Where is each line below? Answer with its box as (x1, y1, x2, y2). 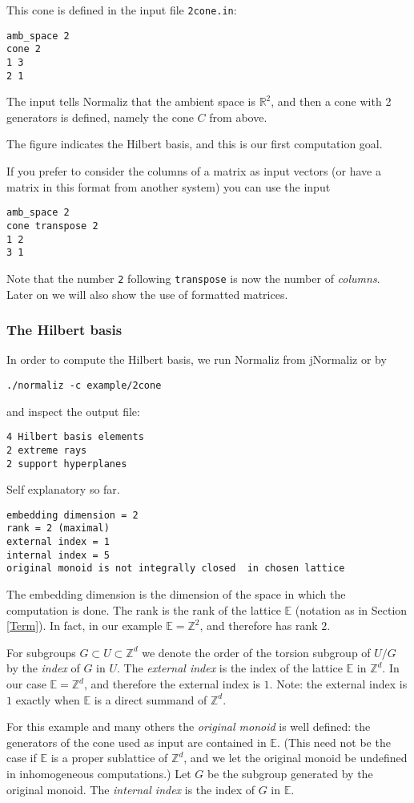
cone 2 (6, 43, 41, 55)
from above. (209, 108, 267, 125)
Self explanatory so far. (6, 481, 120, 498)
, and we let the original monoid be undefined (183, 749, 408, 766)
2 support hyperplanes (6, 458, 127, 470)
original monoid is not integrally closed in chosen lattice (6, 563, 345, 575)
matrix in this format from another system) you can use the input (6, 178, 331, 195)
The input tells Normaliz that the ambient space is (6, 93, 255, 110)
